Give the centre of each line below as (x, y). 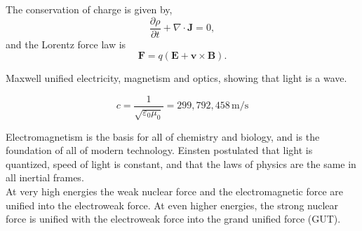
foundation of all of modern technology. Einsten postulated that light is (159, 150)
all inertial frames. (45, 177)
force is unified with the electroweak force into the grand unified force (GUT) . (173, 219)
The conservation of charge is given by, (89, 9)
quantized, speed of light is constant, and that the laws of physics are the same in (181, 163)
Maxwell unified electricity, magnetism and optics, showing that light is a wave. (176, 78)
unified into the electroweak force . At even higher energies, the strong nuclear (172, 205)
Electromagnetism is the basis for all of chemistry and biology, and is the (163, 136)
